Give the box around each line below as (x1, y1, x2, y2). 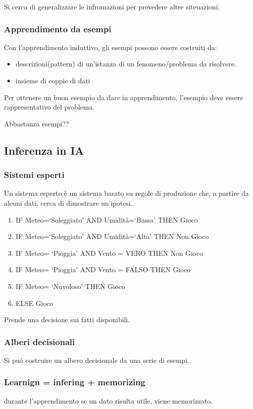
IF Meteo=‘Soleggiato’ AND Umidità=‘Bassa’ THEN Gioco (15, 214, 198, 225)
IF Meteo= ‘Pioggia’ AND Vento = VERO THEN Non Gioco (15, 247, 203, 258)
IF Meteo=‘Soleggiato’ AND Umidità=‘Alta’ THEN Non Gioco (15, 231, 209, 241)
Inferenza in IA (4, 142, 84, 158)
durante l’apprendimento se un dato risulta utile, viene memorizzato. (4, 395, 213, 406)
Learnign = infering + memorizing (4, 376, 146, 388)
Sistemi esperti (4, 169, 65, 181)
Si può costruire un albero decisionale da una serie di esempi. (4, 354, 190, 365)
